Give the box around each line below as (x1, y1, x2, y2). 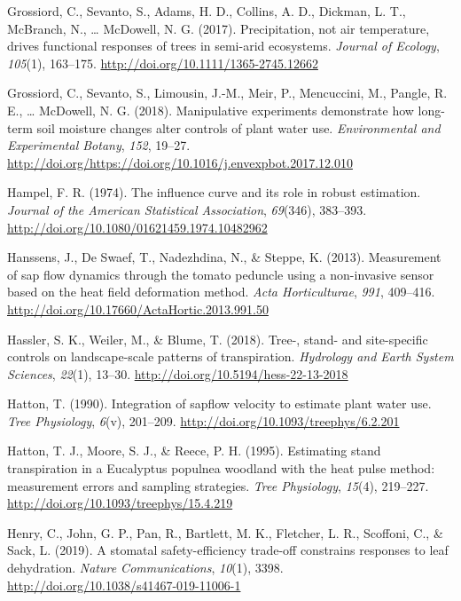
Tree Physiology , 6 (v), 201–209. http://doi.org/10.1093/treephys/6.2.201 (7, 411, 400, 430)
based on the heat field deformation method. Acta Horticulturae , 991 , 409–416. (7, 282, 435, 301)
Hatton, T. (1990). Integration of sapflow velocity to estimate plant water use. (7, 394, 432, 413)
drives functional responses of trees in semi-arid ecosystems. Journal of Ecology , (7, 36, 440, 55)
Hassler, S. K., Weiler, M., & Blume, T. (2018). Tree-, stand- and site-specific (7, 329, 428, 348)
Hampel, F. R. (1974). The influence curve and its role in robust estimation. (7, 183, 421, 202)
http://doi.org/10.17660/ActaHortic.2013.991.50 (7, 299, 269, 318)
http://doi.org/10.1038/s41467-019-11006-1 (7, 575, 241, 594)
